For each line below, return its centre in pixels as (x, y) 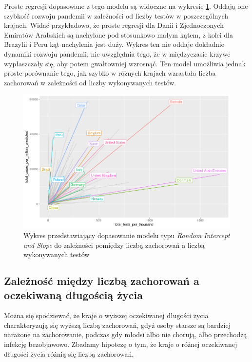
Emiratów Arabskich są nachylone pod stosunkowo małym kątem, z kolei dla (118, 34)
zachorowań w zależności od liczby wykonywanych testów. (90, 82)
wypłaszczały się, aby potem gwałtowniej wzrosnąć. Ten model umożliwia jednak (125, 63)
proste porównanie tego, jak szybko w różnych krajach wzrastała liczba (110, 73)
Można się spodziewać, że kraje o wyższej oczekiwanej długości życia (106, 315)
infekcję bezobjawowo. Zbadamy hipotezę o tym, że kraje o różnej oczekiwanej (121, 344)
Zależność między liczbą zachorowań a (102, 281)
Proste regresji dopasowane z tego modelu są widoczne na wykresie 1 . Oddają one (126, 6)
